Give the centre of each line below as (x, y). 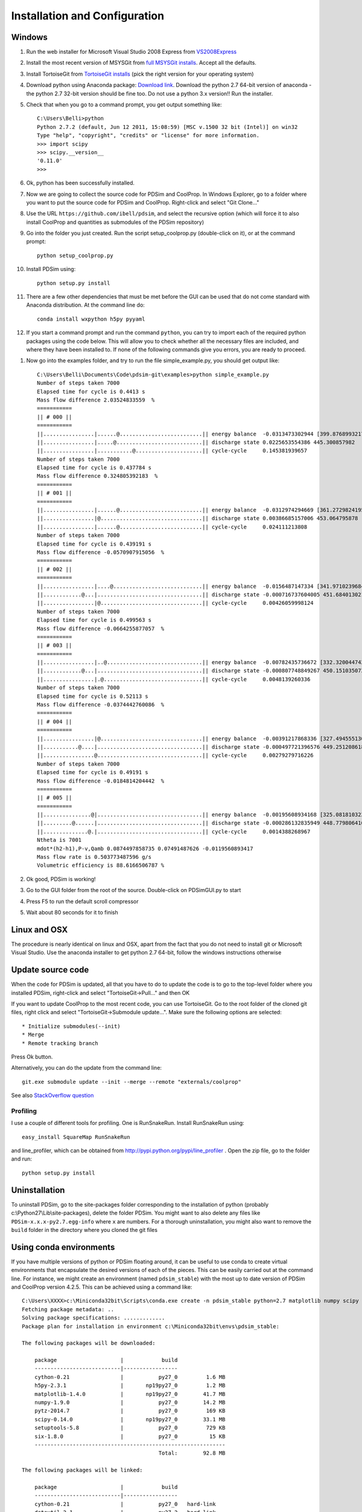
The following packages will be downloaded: (89, 1343)
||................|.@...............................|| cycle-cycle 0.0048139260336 (174, 679)
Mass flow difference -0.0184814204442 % (101, 781)
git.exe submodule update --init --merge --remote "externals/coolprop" (132, 1082)
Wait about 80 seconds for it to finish (72, 912)
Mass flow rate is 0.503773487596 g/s (94, 857)
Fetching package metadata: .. (68, 1309)
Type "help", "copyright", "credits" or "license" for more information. (148, 135)
